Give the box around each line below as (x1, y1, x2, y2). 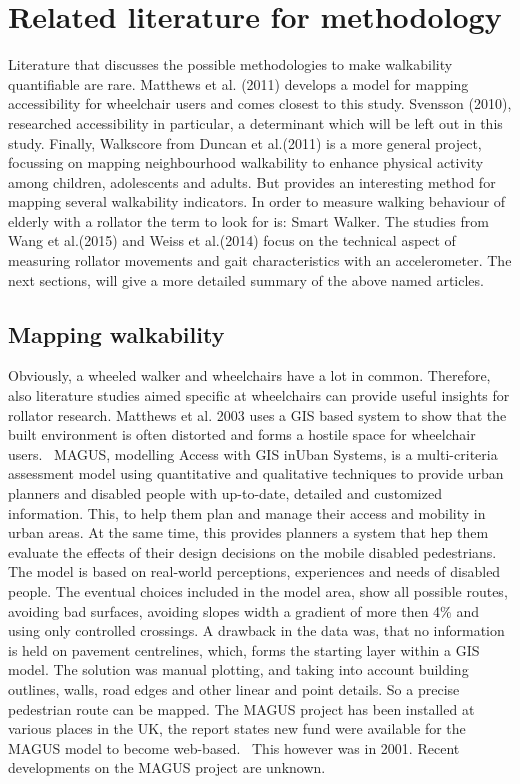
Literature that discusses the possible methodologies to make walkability (8, 54, 453, 75)
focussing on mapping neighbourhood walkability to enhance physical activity (8, 152, 484, 173)
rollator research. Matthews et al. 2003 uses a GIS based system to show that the (8, 404, 507, 425)
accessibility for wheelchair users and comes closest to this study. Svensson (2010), (8, 93, 512, 114)
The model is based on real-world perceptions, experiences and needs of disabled (8, 561, 501, 582)
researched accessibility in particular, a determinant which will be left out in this (8, 112, 503, 133)
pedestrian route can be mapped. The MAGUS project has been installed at (8, 698, 475, 719)
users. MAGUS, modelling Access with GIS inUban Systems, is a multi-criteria (8, 443, 498, 464)
